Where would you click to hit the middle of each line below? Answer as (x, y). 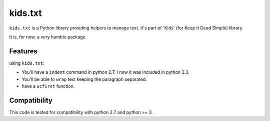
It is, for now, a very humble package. (48, 37)
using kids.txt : (27, 63)
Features (23, 51)
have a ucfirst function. (48, 86)
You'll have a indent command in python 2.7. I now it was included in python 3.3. (105, 72)
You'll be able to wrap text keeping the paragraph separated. (84, 79)
